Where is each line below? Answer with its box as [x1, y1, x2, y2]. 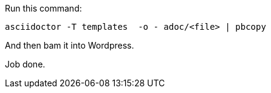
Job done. [5, 59, 46, 69]
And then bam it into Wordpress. [5, 40, 134, 50]
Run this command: [5, 3, 82, 13]
